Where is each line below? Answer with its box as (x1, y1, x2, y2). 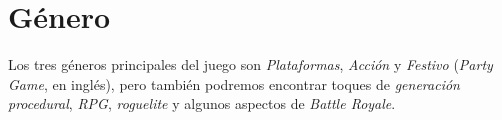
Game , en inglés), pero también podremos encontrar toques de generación (8, 73, 460, 94)
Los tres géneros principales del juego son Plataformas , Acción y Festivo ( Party (8, 54, 493, 75)
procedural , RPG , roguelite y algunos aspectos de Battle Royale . (8, 93, 396, 114)
